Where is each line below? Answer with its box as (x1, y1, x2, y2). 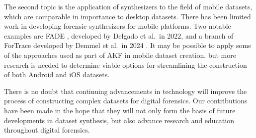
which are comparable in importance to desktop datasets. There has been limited (4, 11, 251, 21)
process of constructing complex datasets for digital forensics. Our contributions (4, 95, 248, 106)
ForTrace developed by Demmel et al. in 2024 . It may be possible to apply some (4, 40, 252, 50)
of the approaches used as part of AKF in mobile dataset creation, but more (4, 49, 236, 60)
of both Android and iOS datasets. (4, 69, 110, 80)
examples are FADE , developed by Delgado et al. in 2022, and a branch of (4, 30, 234, 41)
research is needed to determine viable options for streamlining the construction (4, 59, 247, 70)
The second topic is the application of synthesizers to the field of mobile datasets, (4, 1, 253, 11)
